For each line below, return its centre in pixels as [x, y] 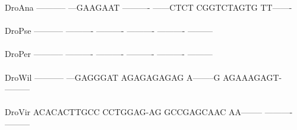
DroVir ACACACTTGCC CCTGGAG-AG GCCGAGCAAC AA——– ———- [149, 112]
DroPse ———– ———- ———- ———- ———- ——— [109, 31]
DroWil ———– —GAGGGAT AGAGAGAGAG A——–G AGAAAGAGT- [143, 77]
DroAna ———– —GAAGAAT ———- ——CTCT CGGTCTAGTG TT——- [148, 7]
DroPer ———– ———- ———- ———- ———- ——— [109, 54]
